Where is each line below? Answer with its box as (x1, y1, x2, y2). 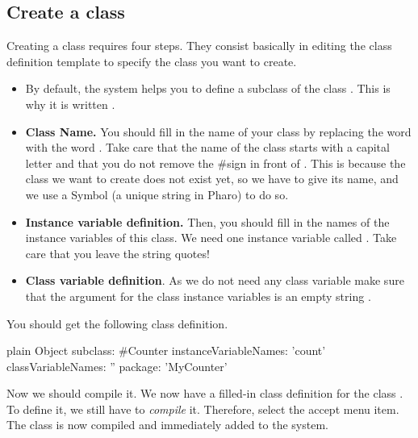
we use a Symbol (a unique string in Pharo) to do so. (25, 186, 289, 202)
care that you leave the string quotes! (25, 244, 210, 261)
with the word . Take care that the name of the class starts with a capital (25, 139, 390, 156)
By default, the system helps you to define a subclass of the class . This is (25, 80, 391, 97)
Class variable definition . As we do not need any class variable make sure (25, 272, 404, 289)
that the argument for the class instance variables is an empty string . (25, 287, 371, 304)
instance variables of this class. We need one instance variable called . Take (25, 229, 397, 246)
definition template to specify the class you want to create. (6, 52, 297, 69)
